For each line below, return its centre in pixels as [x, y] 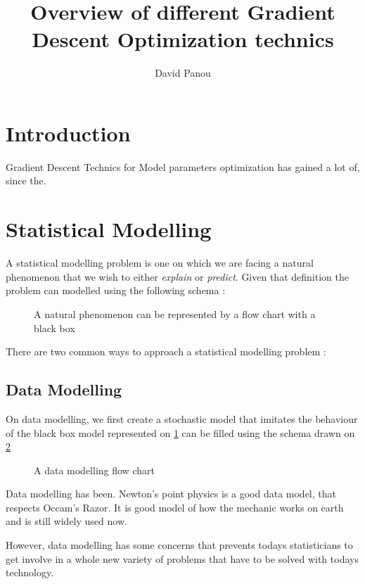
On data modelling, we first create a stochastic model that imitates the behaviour [182, 418]
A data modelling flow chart [94, 470]
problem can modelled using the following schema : [116, 290]
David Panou [183, 73]
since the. [26, 180]
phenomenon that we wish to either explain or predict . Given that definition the [177, 276]
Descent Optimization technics [183, 39]
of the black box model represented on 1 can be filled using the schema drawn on [180, 432]
